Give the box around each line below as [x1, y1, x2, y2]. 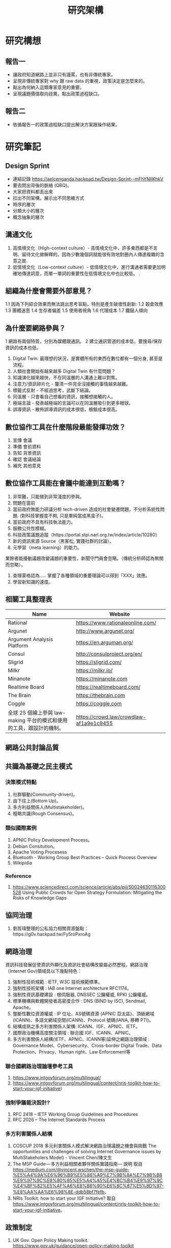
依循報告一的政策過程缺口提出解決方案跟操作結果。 [12, 121, 120, 127]
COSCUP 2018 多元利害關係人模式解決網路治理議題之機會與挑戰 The [12, 1143, 157, 1149]
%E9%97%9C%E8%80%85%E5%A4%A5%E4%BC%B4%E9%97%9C [12, 1177, 163, 1183]
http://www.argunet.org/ [76, 627, 134, 634]
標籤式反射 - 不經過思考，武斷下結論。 [12, 387, 94, 394]
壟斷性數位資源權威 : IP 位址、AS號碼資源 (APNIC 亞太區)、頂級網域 [12, 1010, 155, 1016]
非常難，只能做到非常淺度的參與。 [12, 493, 84, 500]
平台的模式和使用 [26, 716, 68, 724]
